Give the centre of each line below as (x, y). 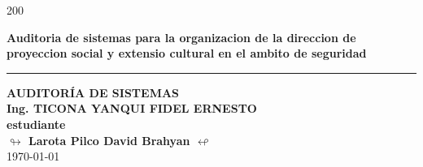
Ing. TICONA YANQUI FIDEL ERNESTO (132, 108)
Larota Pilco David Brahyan (109, 140)
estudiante (36, 124)
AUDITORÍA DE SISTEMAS (93, 92)
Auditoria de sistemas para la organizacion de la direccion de (181, 37)
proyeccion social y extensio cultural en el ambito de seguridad (187, 53)
